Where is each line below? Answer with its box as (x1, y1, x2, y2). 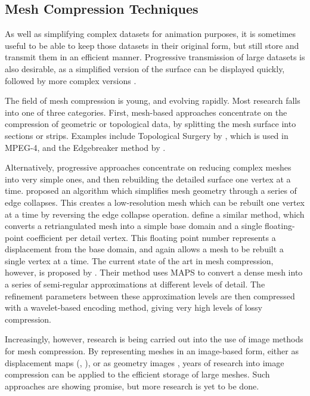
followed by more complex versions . (5, 74, 137, 86)
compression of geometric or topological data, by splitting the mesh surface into (5, 117, 296, 130)
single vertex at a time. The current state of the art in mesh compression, (5, 254, 274, 267)
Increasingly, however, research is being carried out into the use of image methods (5, 333, 303, 345)
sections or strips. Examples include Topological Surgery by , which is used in (5, 129, 289, 141)
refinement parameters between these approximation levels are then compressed (5, 289, 295, 302)
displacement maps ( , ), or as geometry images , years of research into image (5, 356, 284, 369)
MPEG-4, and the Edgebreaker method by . (5, 141, 166, 153)
